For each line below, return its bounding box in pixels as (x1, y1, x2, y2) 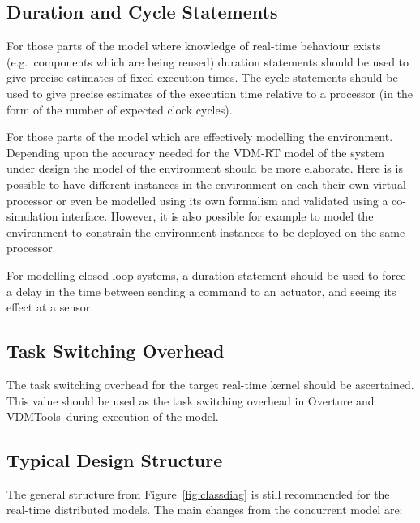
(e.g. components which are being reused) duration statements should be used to (6, 53, 409, 70)
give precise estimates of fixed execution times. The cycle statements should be (6, 69, 398, 86)
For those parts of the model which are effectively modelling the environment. (6, 128, 393, 145)
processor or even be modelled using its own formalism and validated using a (6, 191, 388, 208)
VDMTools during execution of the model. (6, 408, 219, 425)
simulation (6, 208, 58, 225)
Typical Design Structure (6, 448, 223, 473)
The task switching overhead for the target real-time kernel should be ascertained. (6, 375, 414, 392)
